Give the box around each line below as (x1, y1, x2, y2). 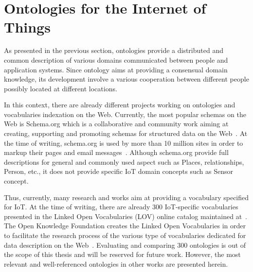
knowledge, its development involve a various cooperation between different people (4, 74, 249, 84)
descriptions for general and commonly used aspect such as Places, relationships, (4, 156, 244, 167)
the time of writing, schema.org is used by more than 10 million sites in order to (4, 137, 243, 148)
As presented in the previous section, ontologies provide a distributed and (4, 45, 223, 55)
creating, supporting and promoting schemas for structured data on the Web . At (4, 128, 248, 138)
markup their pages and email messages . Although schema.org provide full (4, 147, 229, 157)
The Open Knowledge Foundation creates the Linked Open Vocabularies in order (4, 221, 246, 231)
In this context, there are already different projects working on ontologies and (4, 100, 235, 110)
